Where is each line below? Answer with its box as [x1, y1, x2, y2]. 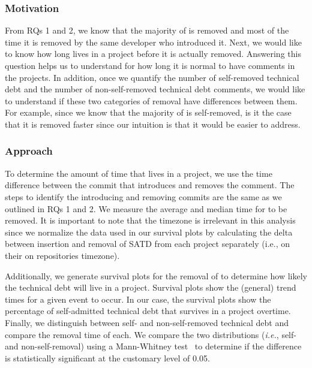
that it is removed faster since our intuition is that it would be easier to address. [5, 117, 301, 130]
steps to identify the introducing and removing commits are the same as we [5, 190, 282, 203]
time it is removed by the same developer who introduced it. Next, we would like [5, 35, 302, 48]
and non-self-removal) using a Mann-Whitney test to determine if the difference [5, 340, 302, 352]
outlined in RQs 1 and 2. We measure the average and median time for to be [5, 202, 287, 215]
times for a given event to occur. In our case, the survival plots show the [5, 292, 271, 305]
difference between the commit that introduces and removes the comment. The [5, 179, 295, 191]
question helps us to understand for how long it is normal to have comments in [5, 59, 295, 71]
